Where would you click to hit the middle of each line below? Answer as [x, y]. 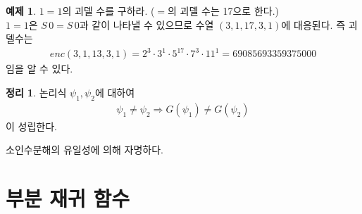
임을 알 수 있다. [39, 69]
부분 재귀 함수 [68, 198]
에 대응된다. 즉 [313, 24]
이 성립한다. [31, 126]
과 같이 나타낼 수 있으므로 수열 [146, 24]
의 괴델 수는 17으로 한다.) [223, 11]
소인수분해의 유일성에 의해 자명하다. [85, 150]
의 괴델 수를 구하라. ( [108, 11]
